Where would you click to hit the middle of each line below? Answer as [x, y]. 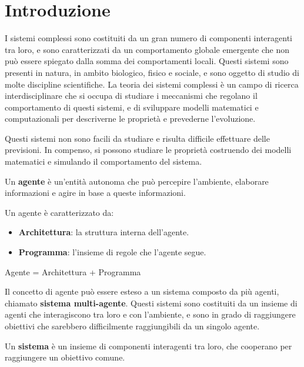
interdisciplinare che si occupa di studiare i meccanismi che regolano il [131, 96]
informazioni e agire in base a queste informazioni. [95, 193]
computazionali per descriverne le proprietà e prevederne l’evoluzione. [130, 119]
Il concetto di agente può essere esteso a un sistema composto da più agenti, [142, 291]
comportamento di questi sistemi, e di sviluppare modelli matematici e [132, 107]
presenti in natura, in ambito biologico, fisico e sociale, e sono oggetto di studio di [152, 72]
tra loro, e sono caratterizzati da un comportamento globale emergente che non [147, 49]
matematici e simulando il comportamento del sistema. [103, 161]
